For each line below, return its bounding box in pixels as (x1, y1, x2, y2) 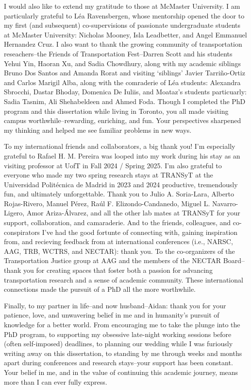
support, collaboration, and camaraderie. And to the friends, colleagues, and (4, 217, 231, 228)
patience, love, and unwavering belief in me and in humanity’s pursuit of (4, 310, 219, 320)
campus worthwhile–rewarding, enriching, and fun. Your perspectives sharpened (4, 115, 241, 125)
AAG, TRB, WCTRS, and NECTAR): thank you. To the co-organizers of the (4, 246, 235, 256)
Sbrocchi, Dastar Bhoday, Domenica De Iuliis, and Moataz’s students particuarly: (4, 87, 247, 97)
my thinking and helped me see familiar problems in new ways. (4, 124, 192, 135)
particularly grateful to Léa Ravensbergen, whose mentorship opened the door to (4, 10, 245, 20)
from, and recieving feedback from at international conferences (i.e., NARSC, (4, 236, 233, 247)
